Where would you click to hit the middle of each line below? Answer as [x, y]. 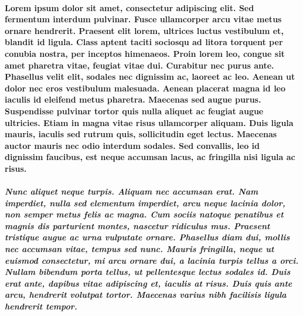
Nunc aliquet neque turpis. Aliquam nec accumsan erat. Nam [132, 191]
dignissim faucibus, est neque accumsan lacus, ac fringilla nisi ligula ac [150, 157]
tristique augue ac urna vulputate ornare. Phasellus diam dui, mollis [147, 237]
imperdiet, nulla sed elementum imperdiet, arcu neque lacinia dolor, [145, 203]
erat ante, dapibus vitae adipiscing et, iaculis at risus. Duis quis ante [149, 283]
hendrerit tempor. [41, 306]
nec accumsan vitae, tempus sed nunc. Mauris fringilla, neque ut [139, 249]
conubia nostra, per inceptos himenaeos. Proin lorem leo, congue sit [145, 53]
